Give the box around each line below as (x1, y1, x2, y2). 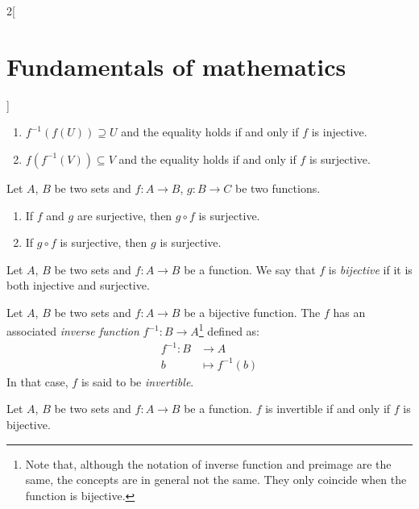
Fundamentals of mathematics (6, 49, 346, 82)
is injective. (311, 123, 367, 140)
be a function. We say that (184, 261, 316, 277)
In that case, (6, 373, 68, 390)
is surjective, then (60, 234, 147, 251)
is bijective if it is (328, 261, 413, 277)
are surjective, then (77, 207, 172, 223)
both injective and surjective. (6, 277, 150, 294)
